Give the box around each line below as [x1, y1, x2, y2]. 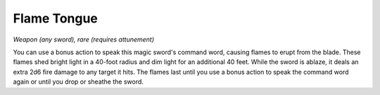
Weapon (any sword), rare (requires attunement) [13, 35, 155, 44]
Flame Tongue [13, 11, 99, 26]
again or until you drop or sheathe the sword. [13, 77, 144, 86]
